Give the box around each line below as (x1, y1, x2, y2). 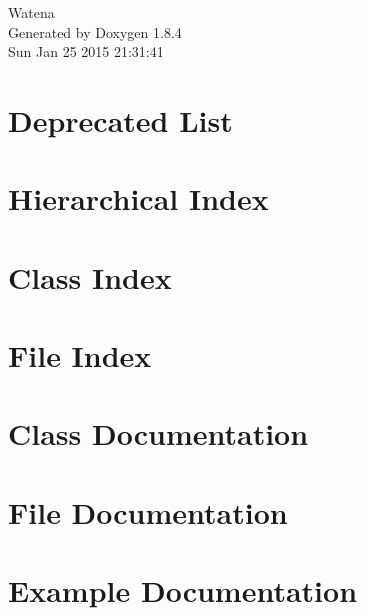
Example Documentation (8, 570, 358, 611)
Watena (8, 2, 55, 22)
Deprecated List (8, 99, 233, 140)
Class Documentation (8, 413, 309, 454)
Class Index (8, 256, 172, 297)
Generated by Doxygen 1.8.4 (8, 21, 182, 42)
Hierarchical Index (8, 178, 269, 219)
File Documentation (8, 491, 288, 532)
